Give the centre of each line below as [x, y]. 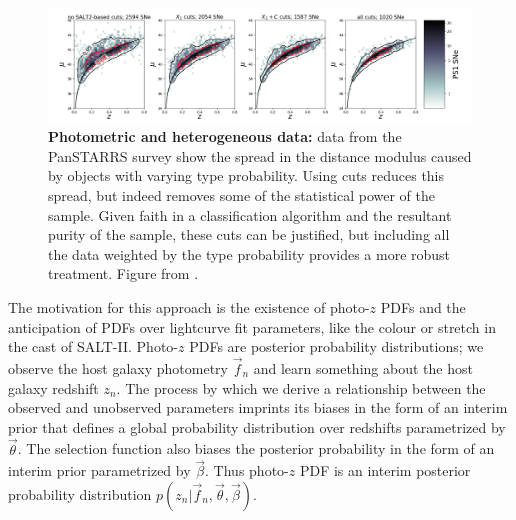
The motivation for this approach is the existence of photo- [189, 307]
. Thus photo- [247, 470]
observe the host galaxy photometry [118, 368]
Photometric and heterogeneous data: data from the [225, 136]
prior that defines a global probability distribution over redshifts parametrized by [257, 426]
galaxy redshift [53, 387]
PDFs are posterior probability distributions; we [336, 346]
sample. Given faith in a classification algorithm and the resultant [250, 214]
